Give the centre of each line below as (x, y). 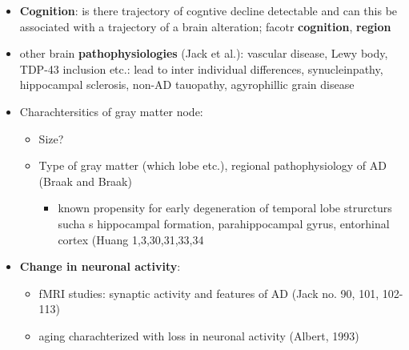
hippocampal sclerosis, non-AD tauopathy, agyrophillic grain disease (187, 84)
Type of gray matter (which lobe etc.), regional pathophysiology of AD (213, 165)
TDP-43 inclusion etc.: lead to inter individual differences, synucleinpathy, (201, 68)
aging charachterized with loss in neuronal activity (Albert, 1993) (199, 335)
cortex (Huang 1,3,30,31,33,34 (131, 239)
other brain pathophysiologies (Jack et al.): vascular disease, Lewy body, (204, 53)
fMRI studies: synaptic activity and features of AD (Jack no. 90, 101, (209, 293)
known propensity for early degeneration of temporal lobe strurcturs (225, 208)
